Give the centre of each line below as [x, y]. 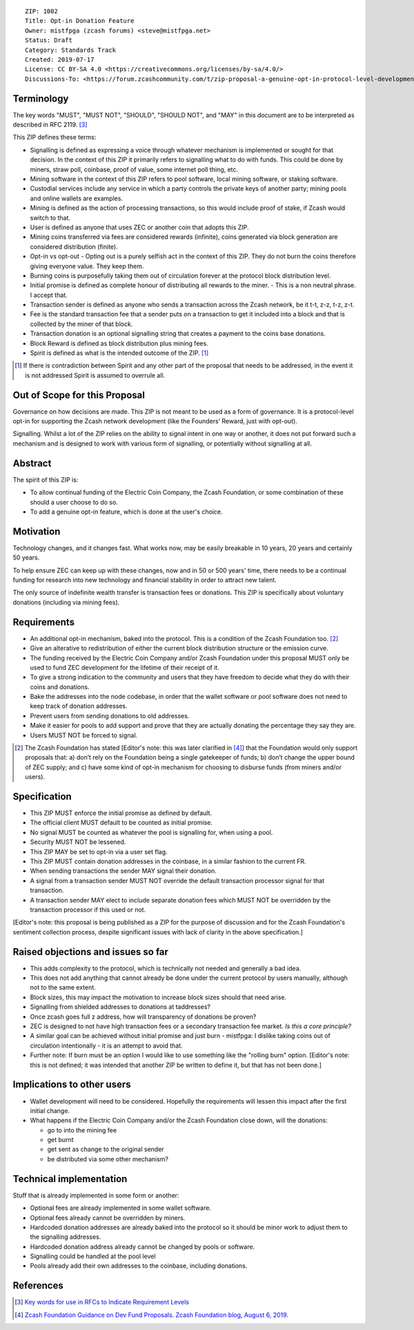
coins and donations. [60, 686]
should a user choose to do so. [74, 502]
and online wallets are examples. [77, 198]
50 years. [26, 558]
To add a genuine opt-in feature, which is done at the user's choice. [126, 512]
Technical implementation [70, 1178]
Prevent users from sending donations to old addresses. [110, 715]
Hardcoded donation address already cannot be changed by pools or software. [142, 1246]
